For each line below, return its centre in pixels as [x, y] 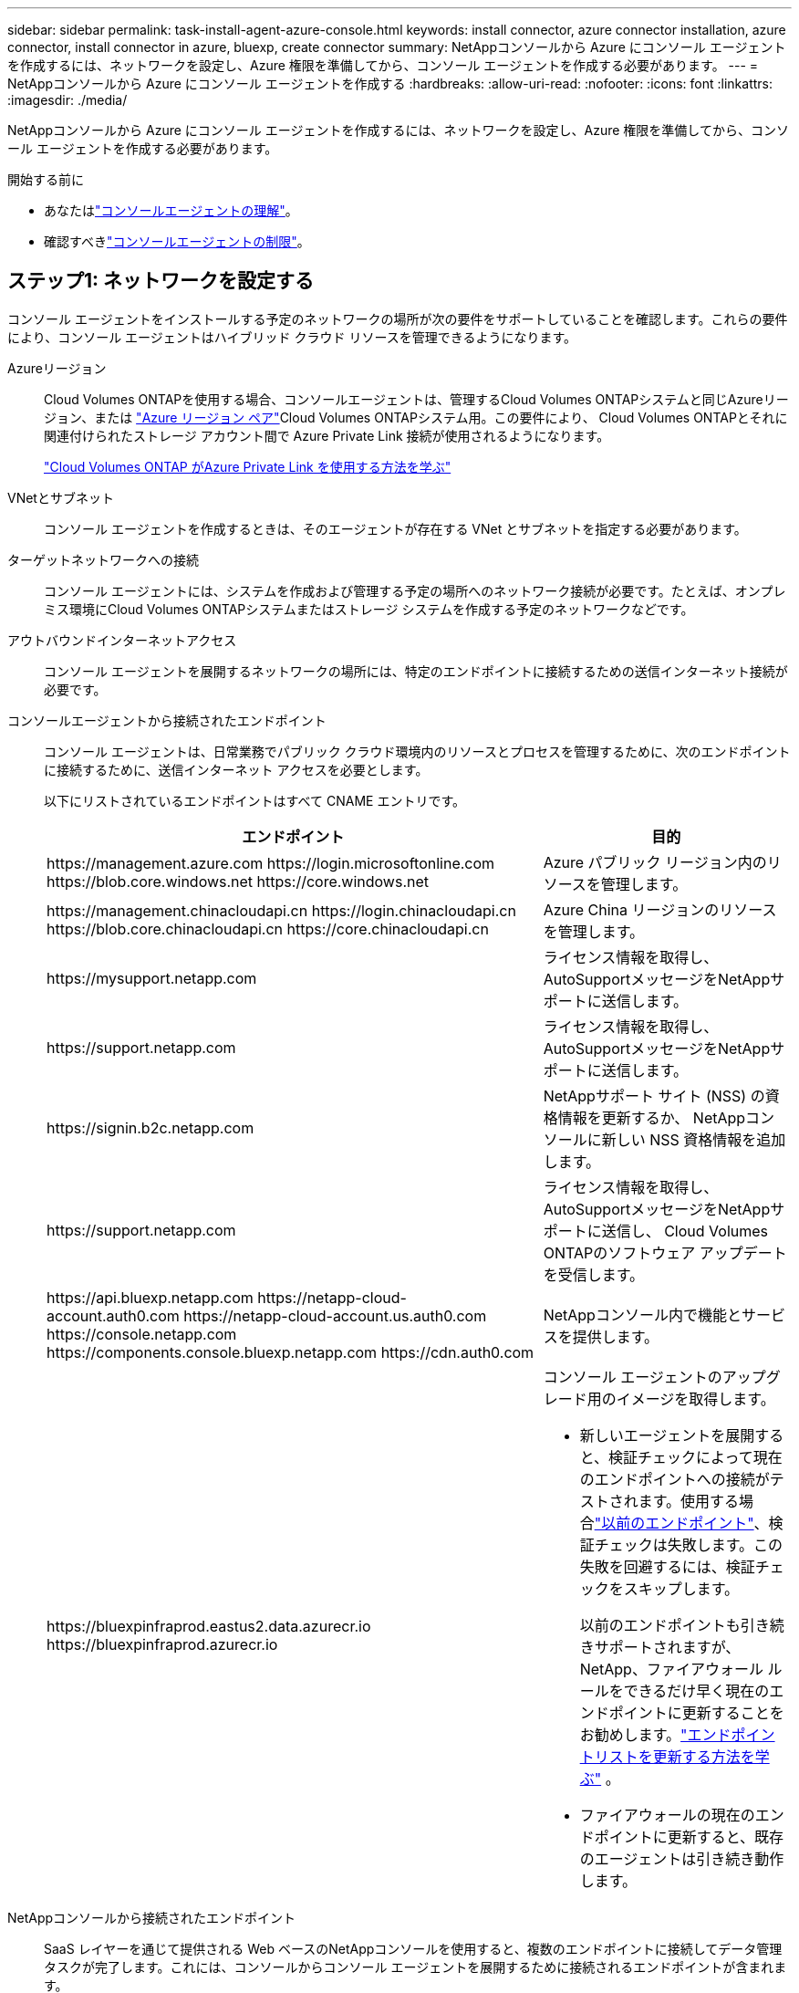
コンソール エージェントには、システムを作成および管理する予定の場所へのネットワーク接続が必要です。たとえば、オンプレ [415, 590]
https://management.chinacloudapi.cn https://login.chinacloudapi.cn [281, 910]
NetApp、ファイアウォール [671, 1669]
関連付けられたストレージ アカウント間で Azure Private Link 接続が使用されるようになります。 [327, 435]
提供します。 [616, 1336]
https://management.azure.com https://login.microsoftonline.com [271, 863]
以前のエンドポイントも [660, 1625]
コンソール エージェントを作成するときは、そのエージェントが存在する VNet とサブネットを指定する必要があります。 [395, 528]
